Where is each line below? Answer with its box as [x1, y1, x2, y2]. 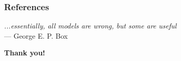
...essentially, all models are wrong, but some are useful [4, 20, 177, 31]
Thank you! [4, 47, 45, 58]
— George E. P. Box [4, 30, 68, 41]
